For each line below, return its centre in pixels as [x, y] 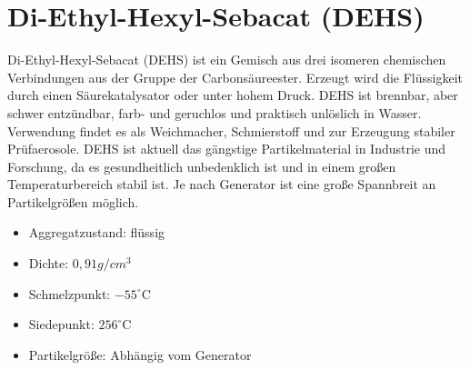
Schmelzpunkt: [70, 293]
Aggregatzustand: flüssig [97, 232]
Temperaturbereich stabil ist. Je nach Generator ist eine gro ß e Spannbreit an [222, 184]
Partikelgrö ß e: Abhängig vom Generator [140, 354]
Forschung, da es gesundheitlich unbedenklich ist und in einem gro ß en [202, 166]
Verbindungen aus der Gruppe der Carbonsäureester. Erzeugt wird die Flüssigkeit [235, 77]
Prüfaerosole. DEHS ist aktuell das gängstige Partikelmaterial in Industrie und [227, 149]
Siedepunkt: [61, 324]
